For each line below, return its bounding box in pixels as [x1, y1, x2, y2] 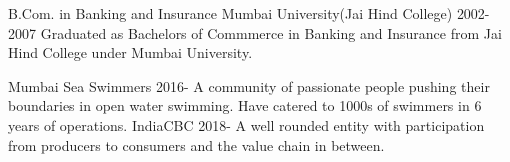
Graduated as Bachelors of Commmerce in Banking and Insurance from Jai [40, 22, 502, 43]
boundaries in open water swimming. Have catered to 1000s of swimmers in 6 [8, 95, 482, 116]
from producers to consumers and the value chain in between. [8, 134, 385, 155]
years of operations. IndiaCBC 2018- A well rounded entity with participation [8, 114, 485, 135]
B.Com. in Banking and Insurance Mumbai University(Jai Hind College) [8, 3, 453, 23]
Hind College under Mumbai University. [8, 42, 253, 63]
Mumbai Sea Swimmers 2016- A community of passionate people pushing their [8, 75, 490, 96]
